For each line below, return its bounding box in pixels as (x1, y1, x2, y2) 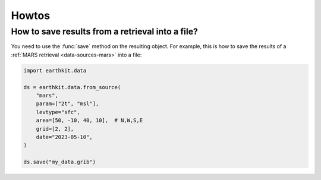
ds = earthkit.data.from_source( (23, 84, 121, 90)
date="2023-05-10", (36, 134, 93, 140)
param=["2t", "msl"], (36, 100, 99, 107)
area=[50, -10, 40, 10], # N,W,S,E (36, 117, 143, 124)
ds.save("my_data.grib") (23, 159, 96, 166)
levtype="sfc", (36, 109, 80, 115)
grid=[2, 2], (36, 125, 74, 132)
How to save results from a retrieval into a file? (11, 26, 199, 37)
